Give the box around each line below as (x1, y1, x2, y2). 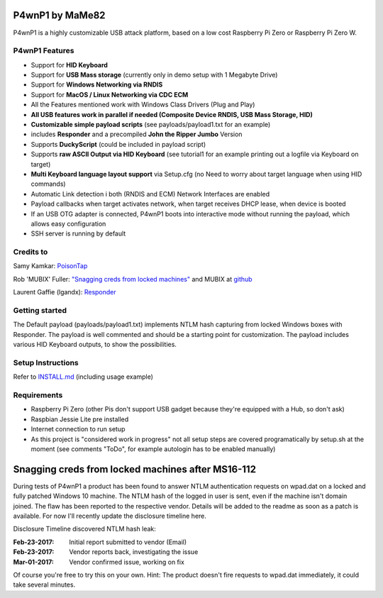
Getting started (13, 305, 67, 315)
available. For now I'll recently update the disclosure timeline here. (13, 511, 207, 521)
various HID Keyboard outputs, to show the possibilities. (13, 340, 177, 349)
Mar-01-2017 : (13, 558, 55, 566)
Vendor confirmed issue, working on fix (69, 558, 184, 566)
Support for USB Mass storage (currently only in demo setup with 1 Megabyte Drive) (30, 71, 278, 79)
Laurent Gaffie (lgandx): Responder (13, 288, 116, 297)
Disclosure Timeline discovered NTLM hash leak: (13, 525, 156, 533)
